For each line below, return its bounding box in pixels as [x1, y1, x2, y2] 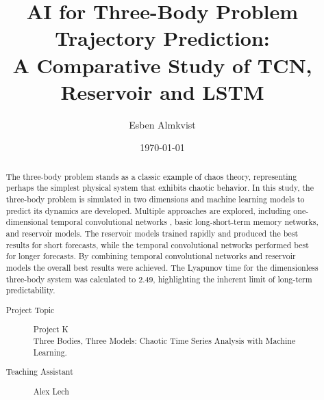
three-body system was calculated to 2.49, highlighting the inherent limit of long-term [5, 273, 312, 284]
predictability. [5, 284, 55, 296]
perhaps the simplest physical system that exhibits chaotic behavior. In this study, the [5, 182, 314, 194]
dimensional [5, 216, 49, 228]
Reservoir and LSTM [60, 77, 264, 105]
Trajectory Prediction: [55, 24, 270, 52]
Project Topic [5, 304, 55, 315]
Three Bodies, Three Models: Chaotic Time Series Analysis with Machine [33, 334, 296, 346]
